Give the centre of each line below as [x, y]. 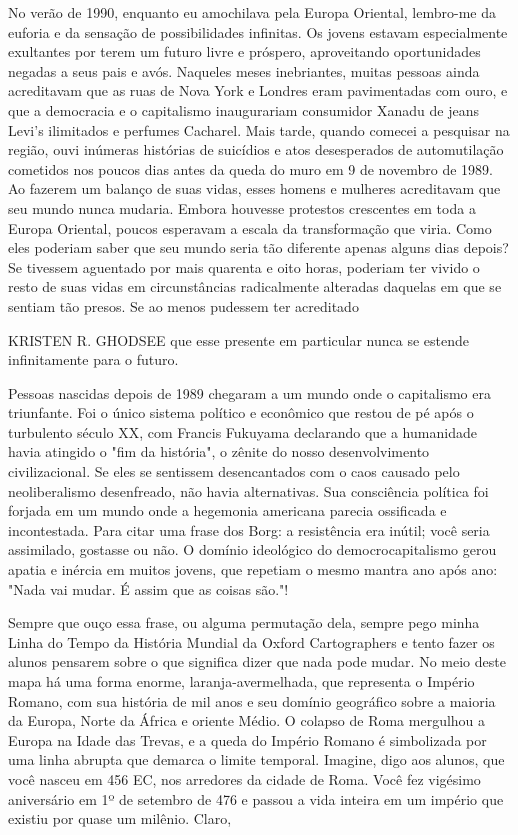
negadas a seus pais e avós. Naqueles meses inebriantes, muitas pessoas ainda [244, 70]
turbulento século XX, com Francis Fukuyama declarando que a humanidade [242, 431]
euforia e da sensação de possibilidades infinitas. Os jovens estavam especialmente [258, 31]
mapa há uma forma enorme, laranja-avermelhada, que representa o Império [241, 681]
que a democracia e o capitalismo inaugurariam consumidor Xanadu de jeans [243, 109]
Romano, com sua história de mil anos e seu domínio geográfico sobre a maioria [252, 700]
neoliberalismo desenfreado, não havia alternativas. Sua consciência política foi [248, 490]
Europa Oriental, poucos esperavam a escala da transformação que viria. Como [250, 227]
